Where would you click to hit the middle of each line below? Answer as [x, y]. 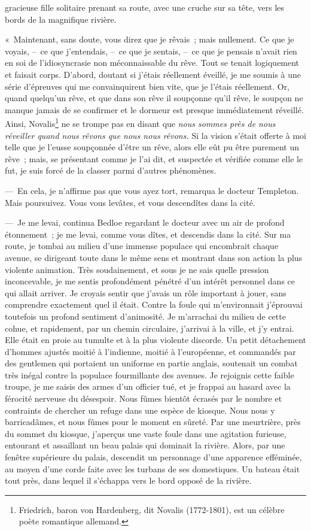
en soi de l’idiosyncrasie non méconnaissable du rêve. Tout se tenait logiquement [152, 63]
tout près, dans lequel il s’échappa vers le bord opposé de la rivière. [128, 480]
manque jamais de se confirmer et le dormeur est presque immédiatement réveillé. [154, 109]
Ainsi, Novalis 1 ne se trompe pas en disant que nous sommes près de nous [140, 122]
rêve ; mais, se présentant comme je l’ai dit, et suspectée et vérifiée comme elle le [154, 158]
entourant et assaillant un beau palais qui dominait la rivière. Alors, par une [145, 445]
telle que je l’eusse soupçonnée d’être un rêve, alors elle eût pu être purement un [152, 147]
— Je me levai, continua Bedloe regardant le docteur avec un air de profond [145, 222]
